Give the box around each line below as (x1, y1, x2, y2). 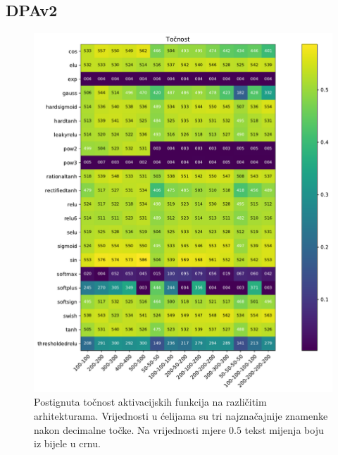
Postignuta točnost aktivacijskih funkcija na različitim (34, 394, 267, 409)
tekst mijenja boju (244, 422, 324, 437)
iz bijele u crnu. (34, 436, 101, 451)
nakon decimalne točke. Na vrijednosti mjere (34, 422, 226, 437)
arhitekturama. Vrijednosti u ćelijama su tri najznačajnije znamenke (34, 408, 328, 423)
